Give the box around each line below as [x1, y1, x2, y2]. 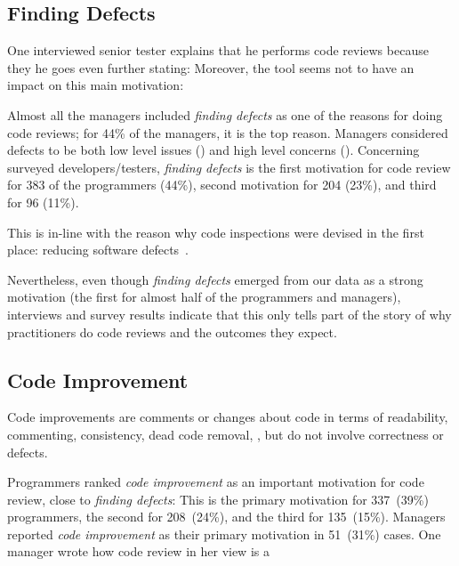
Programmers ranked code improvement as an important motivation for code [7, 473, 424, 491]
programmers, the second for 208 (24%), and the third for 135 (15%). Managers [7, 507, 446, 526]
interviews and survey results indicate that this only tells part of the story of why [7, 304, 452, 323]
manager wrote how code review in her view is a [7, 542, 270, 561]
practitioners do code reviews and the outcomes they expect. [7, 322, 337, 341]
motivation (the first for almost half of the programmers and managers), [7, 287, 401, 306]
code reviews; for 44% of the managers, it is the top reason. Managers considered [7, 123, 448, 141]
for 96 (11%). [7, 192, 79, 211]
